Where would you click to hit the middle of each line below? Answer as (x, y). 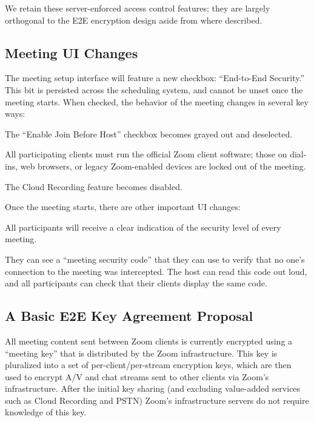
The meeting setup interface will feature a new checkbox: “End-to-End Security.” (155, 78)
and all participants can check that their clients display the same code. (136, 283)
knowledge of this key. (46, 412)
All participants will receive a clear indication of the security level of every (143, 227)
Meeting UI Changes (72, 52)
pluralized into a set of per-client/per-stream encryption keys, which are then (148, 365)
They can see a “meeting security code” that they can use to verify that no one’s (155, 259)
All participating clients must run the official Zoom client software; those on (146, 154)
